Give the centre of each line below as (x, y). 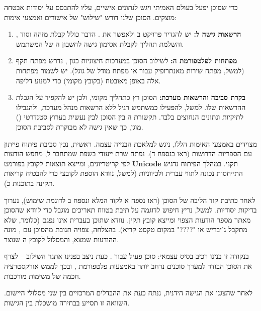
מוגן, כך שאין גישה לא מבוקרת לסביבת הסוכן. (79, 126)
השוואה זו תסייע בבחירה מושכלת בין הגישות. (67, 302)
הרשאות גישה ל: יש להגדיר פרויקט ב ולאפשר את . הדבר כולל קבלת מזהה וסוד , (128, 34)
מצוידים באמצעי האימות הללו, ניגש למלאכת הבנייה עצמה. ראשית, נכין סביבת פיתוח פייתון (131, 143)
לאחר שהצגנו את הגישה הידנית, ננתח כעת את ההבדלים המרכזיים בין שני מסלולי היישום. (128, 293)
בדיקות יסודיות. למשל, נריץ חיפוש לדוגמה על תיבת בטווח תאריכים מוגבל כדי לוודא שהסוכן (130, 210)
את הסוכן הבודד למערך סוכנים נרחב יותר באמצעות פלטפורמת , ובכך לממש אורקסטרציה (128, 266)
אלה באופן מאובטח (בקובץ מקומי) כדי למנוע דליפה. (88, 80)
